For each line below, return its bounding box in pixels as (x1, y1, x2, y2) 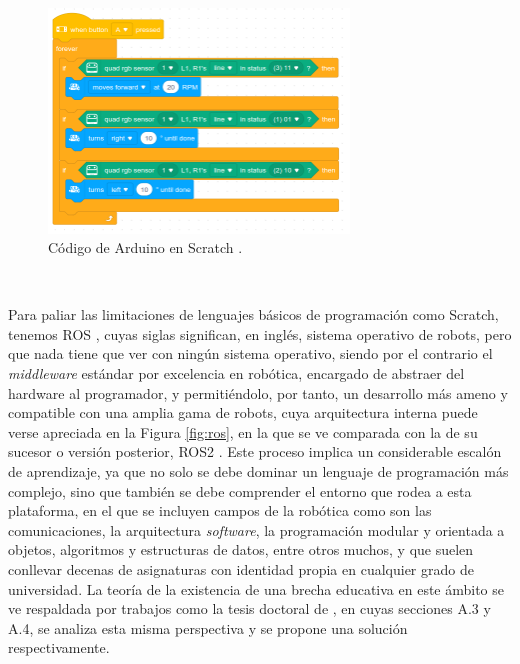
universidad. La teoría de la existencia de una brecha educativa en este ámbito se (8, 578, 505, 599)
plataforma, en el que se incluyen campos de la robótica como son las (8, 500, 432, 521)
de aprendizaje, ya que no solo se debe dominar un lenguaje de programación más (8, 461, 509, 482)
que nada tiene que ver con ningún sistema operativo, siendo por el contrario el (8, 343, 493, 364)
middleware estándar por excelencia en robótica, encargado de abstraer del (8, 363, 465, 384)
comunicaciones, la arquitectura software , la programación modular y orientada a (8, 519, 505, 540)
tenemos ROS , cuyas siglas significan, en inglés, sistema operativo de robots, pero (8, 323, 512, 344)
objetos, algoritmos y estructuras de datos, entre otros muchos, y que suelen (8, 539, 474, 560)
